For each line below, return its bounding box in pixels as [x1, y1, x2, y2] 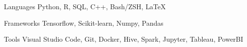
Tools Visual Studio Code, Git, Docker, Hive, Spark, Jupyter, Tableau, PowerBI [4, 34, 244, 44]
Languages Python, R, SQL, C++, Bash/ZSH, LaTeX [4, 1, 166, 11]
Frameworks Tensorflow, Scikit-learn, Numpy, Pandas [4, 17, 164, 28]
